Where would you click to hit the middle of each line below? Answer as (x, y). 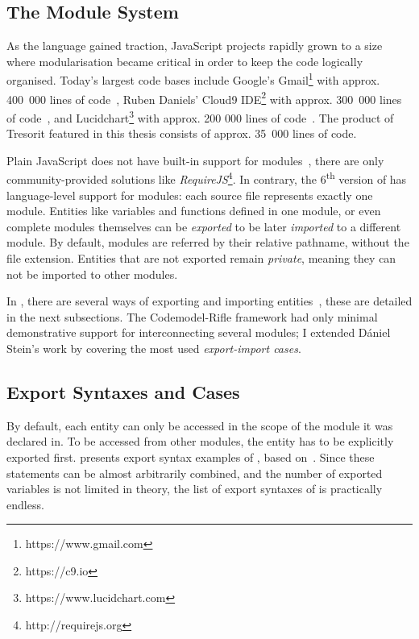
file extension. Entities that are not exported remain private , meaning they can (201, 257)
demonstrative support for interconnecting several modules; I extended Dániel (199, 332)
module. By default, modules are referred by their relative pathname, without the (208, 242)
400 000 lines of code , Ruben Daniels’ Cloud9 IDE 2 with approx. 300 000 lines (204, 98)
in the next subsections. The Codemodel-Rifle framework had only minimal (192, 316)
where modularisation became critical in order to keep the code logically (185, 61)
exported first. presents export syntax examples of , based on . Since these (191, 456)
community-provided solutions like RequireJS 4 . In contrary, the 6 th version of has (207, 178)
